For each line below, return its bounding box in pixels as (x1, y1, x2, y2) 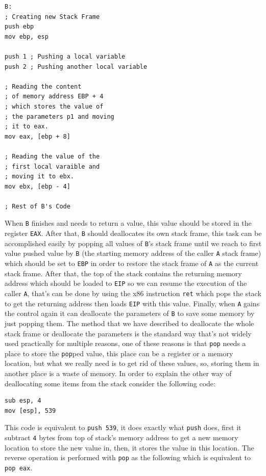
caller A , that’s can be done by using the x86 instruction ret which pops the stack (5, 288, 261, 298)
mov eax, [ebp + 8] (5, 133, 70, 140)
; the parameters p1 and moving (5, 113, 114, 120)
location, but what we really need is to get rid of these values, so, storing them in (5, 358, 259, 368)
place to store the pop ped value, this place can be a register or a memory (5, 348, 233, 358)
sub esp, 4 (5, 397, 41, 405)
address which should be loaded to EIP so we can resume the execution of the (5, 278, 247, 288)
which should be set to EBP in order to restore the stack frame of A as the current (5, 258, 259, 269)
